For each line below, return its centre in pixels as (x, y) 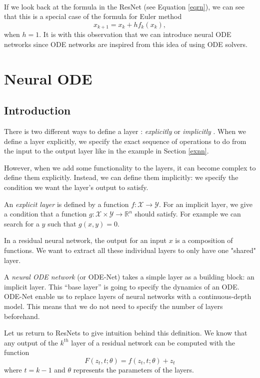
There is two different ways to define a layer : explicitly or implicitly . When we (125, 131)
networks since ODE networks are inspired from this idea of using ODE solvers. (126, 44)
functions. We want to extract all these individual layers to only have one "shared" (130, 250)
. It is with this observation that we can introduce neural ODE (135, 34)
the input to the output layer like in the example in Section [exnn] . (106, 151)
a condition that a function (45, 214)
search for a (22, 223)
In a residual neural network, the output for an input (85, 240)
